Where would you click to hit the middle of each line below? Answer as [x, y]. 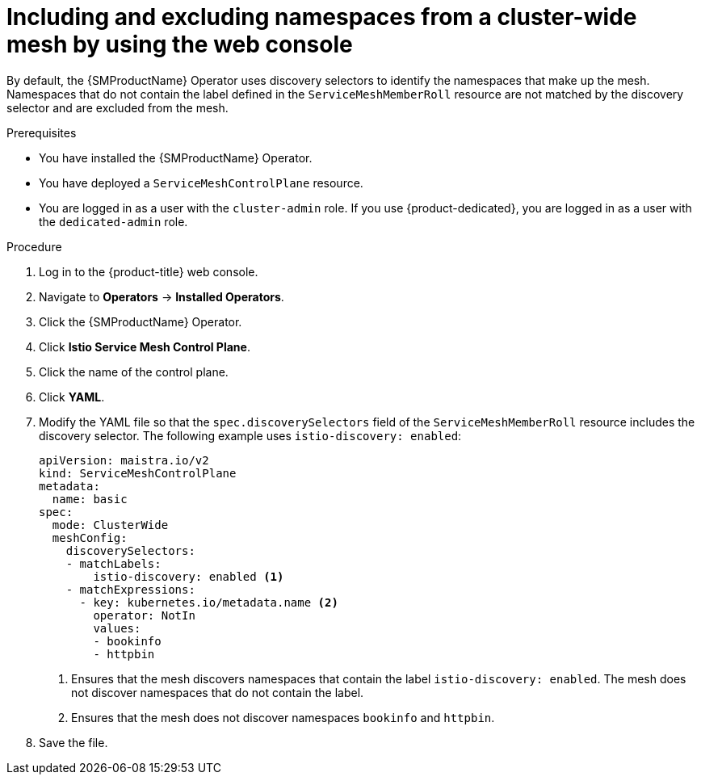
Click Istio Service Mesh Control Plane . [145, 346]
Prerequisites [42, 132]
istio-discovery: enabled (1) [189, 576]
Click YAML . [72, 397]
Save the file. [73, 742]
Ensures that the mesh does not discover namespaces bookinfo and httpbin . [283, 717]
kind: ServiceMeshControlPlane [138, 473]
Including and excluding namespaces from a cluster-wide [322, 17]
